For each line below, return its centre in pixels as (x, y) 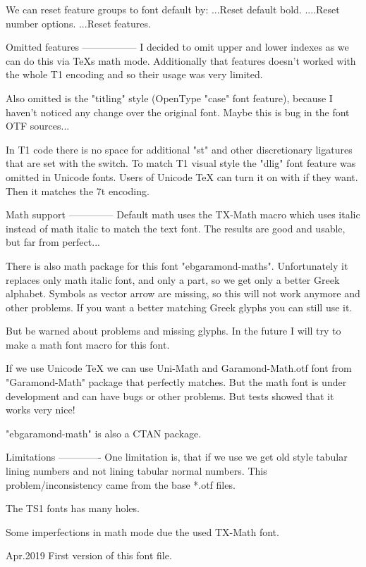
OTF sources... (38, 126)
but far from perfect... (53, 242)
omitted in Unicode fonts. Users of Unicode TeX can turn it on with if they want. (182, 176)
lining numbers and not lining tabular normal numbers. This (136, 471)
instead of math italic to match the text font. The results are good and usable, (176, 228)
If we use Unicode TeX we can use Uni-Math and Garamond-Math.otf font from (179, 368)
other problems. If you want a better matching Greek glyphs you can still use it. (179, 307)
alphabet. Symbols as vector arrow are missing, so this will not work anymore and (183, 293)
